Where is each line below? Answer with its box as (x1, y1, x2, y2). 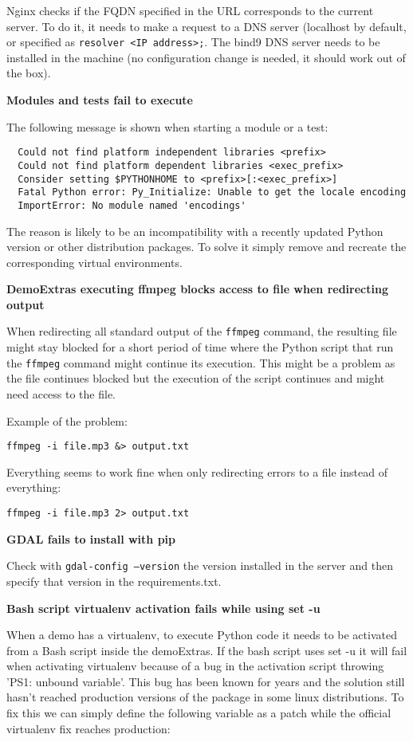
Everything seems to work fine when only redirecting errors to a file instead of (6, 463, 387, 480)
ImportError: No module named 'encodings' (18, 199, 246, 211)
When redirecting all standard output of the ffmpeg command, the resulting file (6, 323, 397, 340)
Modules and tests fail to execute (6, 92, 193, 108)
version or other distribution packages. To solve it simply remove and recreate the (6, 238, 407, 255)
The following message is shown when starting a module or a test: (6, 118, 328, 135)
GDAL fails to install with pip (6, 530, 176, 547)
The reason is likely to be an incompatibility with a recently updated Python (6, 222, 383, 239)
